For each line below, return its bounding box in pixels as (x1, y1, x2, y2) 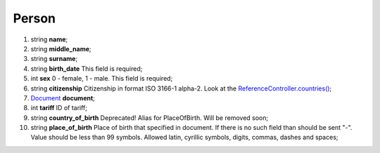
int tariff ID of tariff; (30, 104, 88, 112)
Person (13, 11, 56, 26)
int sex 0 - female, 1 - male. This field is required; (30, 74, 173, 83)
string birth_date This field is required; (30, 64, 143, 73)
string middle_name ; (30, 44, 91, 53)
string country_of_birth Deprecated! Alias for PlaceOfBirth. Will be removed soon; (30, 113, 269, 122)
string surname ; (30, 55, 78, 63)
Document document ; (30, 93, 95, 102)
